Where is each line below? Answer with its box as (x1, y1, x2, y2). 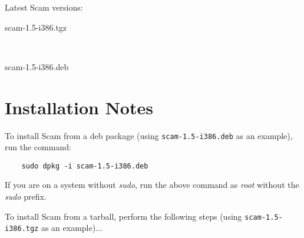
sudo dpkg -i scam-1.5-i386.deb (21, 161, 148, 170)
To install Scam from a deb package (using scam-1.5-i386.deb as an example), (5, 129, 293, 141)
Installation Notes (5, 95, 153, 119)
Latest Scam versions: (5, 1, 83, 13)
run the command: (5, 141, 71, 153)
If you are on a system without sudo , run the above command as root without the (5, 178, 299, 191)
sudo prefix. (5, 190, 47, 202)
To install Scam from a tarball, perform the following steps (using (5, 210, 242, 222)
